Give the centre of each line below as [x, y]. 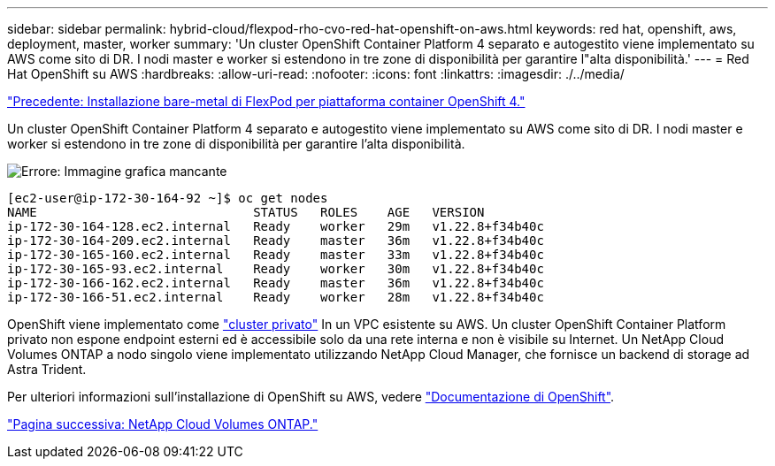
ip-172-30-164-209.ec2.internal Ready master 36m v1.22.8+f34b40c [276, 241]
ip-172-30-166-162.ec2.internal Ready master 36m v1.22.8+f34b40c [276, 283]
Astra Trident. [47, 369]
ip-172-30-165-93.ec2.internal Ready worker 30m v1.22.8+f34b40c [276, 269]
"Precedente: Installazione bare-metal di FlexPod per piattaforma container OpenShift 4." [266, 101]
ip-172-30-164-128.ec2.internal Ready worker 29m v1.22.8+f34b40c [276, 226]
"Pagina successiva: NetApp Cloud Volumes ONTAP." [163, 424]
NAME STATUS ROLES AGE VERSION [246, 212]
